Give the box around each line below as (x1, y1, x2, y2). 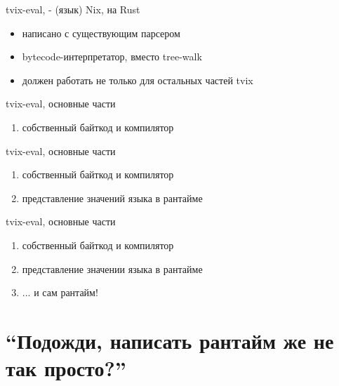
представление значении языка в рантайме (22, 261, 203, 276)
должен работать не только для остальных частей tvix (22, 72, 253, 87)
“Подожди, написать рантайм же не (6, 326, 334, 354)
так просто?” (6, 354, 126, 382)
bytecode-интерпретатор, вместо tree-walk (22, 49, 202, 64)
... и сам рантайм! (22, 285, 98, 300)
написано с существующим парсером (22, 25, 180, 40)
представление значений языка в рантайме (22, 190, 203, 205)
